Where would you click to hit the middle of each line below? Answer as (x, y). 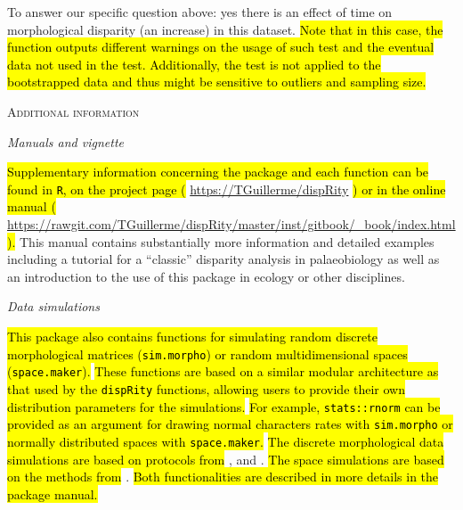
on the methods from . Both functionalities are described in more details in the (223, 477)
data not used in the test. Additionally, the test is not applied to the (194, 64)
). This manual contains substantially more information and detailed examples (221, 241)
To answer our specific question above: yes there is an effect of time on (200, 12)
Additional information (73, 111)
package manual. (53, 494)
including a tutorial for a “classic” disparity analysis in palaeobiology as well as (223, 259)
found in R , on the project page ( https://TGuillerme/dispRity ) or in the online (227, 189)
